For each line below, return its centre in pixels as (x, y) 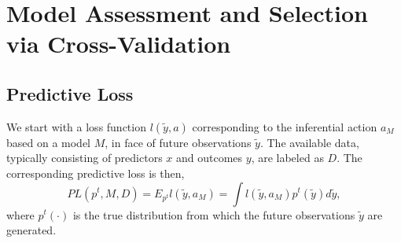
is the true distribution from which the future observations (214, 214)
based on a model (49, 142)
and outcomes (210, 158)
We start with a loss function (76, 126)
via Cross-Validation (119, 44)
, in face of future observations (178, 142)
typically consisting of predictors (85, 158)
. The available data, (309, 142)
